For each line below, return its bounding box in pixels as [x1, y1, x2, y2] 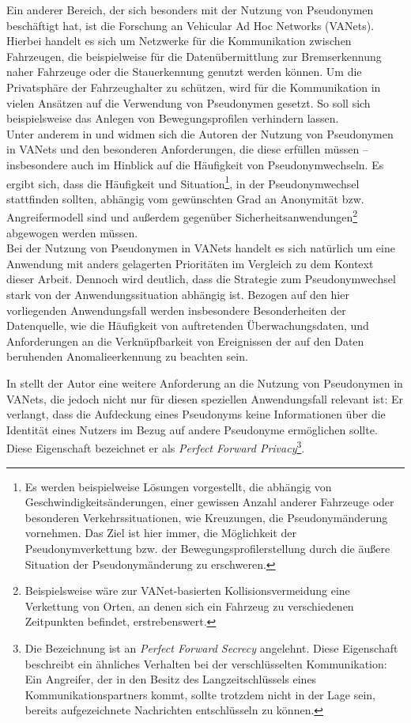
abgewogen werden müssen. [6, 224, 138, 240]
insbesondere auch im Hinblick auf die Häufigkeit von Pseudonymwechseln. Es [6, 156, 384, 172]
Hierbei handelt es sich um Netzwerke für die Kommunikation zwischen [6, 32, 352, 49]
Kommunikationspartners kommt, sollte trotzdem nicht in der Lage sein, [25, 686, 375, 702]
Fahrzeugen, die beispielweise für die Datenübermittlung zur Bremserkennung [6, 47, 382, 64]
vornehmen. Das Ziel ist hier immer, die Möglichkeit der [25, 524, 296, 541]
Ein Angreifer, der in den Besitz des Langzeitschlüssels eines [25, 671, 317, 687]
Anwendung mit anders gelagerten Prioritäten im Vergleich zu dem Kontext [6, 255, 374, 271]
